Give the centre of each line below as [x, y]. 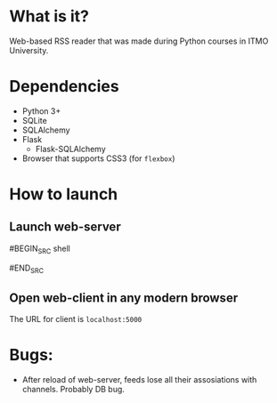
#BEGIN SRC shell [40, 249]
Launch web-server [65, 227]
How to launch [64, 194]
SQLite [34, 120]
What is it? [49, 16]
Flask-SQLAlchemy [71, 149]
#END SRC [27, 269]
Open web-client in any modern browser [124, 298]
